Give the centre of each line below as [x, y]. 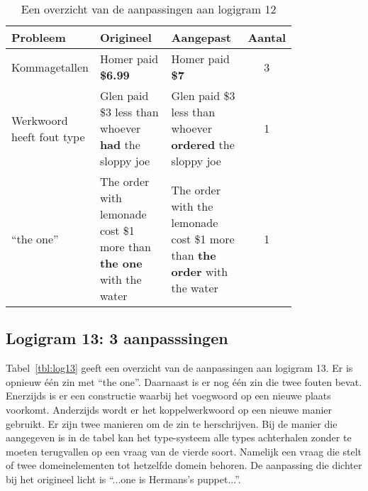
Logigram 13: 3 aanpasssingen [117, 338]
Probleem [39, 37]
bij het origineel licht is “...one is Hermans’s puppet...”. [123, 479]
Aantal [267, 37]
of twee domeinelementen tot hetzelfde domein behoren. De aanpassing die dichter [184, 465]
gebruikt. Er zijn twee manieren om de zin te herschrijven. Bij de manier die [172, 423]
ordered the [203, 144]
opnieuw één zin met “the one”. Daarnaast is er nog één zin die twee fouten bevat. [184, 381]
